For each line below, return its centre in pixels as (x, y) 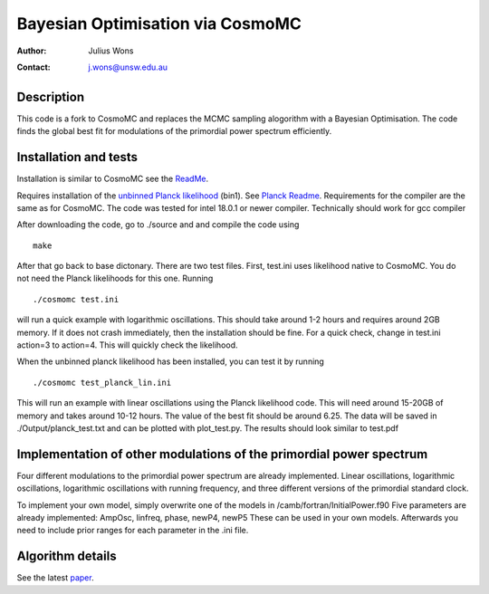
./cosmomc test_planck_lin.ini (102, 382)
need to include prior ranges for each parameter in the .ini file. (133, 531)
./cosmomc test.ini (76, 299)
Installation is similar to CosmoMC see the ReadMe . (113, 179)
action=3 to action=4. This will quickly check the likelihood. (127, 345)
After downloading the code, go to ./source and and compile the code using (158, 225)
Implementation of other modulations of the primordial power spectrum (222, 454)
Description (51, 96)
